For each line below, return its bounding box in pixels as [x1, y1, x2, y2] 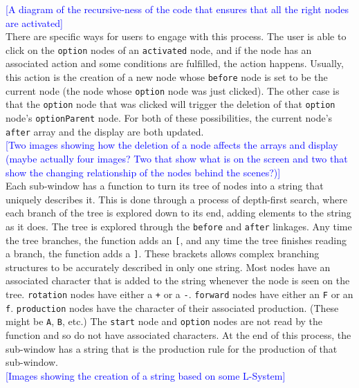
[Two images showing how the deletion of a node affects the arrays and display [6, 138, 338, 152]
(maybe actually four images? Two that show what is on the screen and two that [6, 151, 348, 165]
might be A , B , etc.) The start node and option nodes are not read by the [6, 314, 323, 329]
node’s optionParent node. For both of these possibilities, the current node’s [6, 111, 333, 124]
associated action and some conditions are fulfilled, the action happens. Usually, [6, 56, 344, 71]
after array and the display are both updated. [6, 124, 204, 138]
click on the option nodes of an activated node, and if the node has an [6, 42, 312, 57]
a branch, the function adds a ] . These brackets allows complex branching [6, 246, 320, 261]
